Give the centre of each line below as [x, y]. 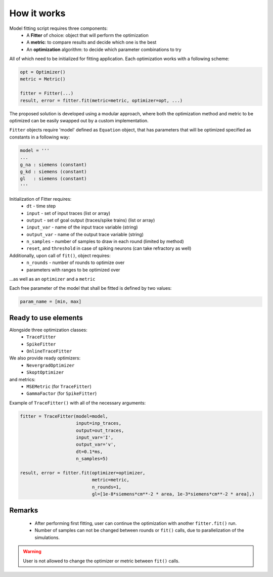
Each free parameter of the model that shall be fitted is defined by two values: [90, 288]
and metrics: [22, 379]
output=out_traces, [100, 430]
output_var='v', [96, 445]
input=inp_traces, [99, 423]
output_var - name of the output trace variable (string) [85, 234]
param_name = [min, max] [51, 302]
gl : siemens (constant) [53, 179]
